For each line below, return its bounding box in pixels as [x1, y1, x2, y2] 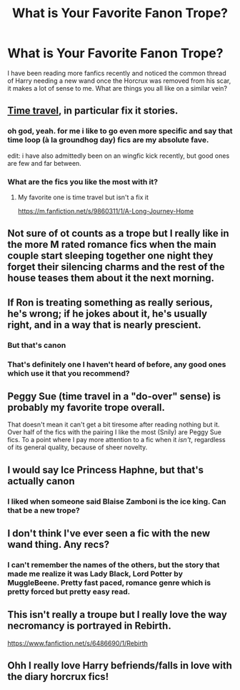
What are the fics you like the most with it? [7, 176, 159, 186]
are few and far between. [7, 159, 82, 167]
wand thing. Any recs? [7, 539, 109, 551]
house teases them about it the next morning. [7, 272, 215, 284]
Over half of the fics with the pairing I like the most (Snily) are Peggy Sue [7, 428, 221, 436]
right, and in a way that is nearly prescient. [7, 319, 201, 331]
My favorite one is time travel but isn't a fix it [17, 193, 149, 201]
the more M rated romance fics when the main [7, 239, 216, 251]
